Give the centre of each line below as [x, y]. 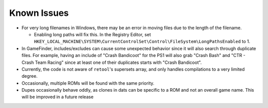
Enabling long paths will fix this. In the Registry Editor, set [93, 34]
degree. [30, 76]
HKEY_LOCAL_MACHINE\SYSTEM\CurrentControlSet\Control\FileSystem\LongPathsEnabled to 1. [142, 42]
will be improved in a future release [58, 97]
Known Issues [39, 13]
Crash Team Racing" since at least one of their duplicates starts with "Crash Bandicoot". [112, 62]
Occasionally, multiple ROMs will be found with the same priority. [88, 83]
